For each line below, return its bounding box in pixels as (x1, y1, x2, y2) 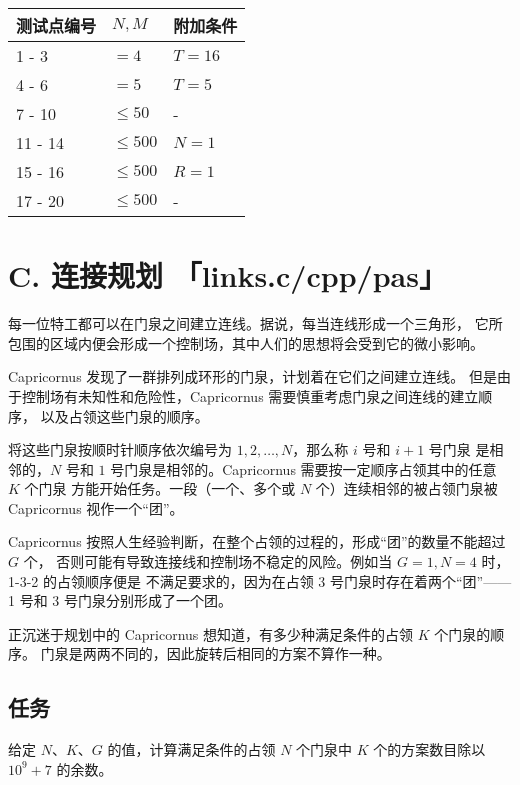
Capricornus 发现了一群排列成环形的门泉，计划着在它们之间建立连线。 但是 (8, 366, 497, 387)
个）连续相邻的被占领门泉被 (315, 478, 498, 499)
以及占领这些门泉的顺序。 (40, 405, 209, 426)
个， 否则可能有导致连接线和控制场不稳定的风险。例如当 (23, 551, 393, 572)
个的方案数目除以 (373, 739, 486, 760)
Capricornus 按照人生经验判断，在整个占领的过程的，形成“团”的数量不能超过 (8, 531, 506, 552)
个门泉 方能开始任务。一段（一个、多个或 (24, 478, 296, 499)
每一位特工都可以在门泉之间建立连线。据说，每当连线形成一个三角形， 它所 (8, 313, 503, 334)
